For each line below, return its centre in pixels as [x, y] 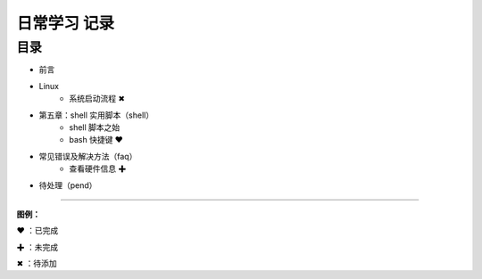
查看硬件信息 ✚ [98, 168]
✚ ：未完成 [37, 247]
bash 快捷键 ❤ [96, 140]
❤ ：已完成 [37, 231]
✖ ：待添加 [37, 264]
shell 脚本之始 [95, 127]
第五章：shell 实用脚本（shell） [96, 115]
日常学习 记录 [66, 23]
